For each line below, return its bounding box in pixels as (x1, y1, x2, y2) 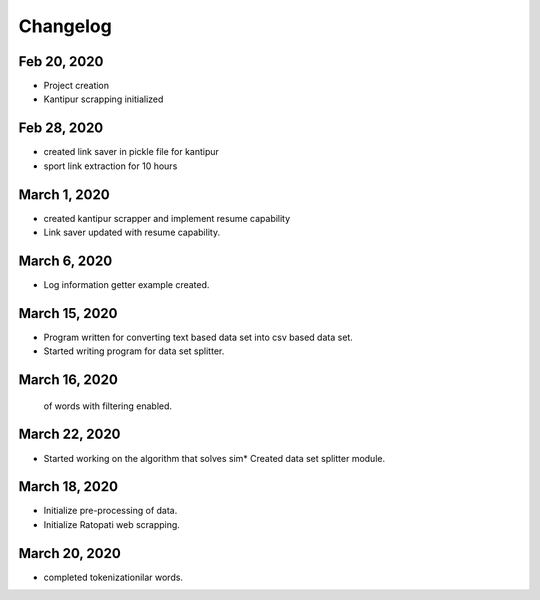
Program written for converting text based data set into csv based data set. (43, 331, 354, 343)
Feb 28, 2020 (18, 120, 104, 137)
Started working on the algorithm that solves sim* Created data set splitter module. (43, 452, 385, 464)
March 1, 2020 (18, 186, 110, 203)
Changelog (18, 15, 112, 37)
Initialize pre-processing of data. (43, 505, 178, 517)
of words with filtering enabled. (43, 400, 173, 412)
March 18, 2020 (18, 478, 119, 495)
